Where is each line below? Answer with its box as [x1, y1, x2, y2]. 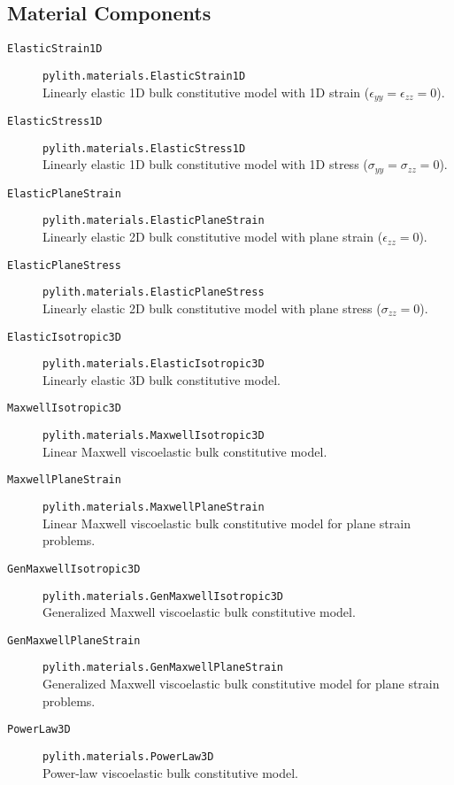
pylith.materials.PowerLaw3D [42, 750, 214, 763]
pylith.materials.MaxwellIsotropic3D [42, 429, 265, 443]
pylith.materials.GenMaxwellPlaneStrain [42, 661, 284, 674]
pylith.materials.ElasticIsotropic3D [42, 358, 265, 371]
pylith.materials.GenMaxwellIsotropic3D [42, 589, 284, 603]
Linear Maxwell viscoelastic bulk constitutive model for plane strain [42, 513, 411, 532]
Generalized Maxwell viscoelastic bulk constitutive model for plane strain [42, 674, 440, 693]
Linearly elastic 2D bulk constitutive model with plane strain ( [42, 227, 383, 246]
